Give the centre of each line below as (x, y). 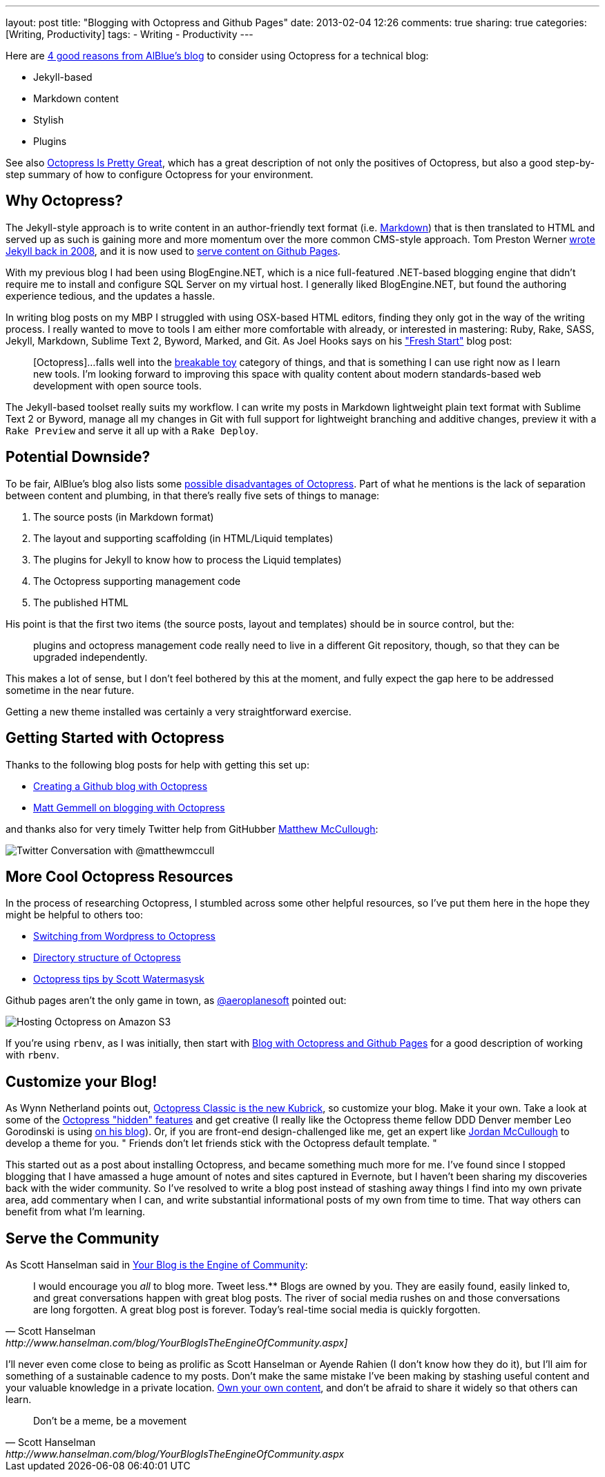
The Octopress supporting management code (137, 581)
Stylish (49, 120)
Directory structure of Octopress (107, 958)
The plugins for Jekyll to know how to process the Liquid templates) (188, 559)
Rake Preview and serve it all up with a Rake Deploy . (132, 430)
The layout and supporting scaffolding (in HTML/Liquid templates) (183, 538)
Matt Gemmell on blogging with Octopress (129, 807)
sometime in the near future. (70, 690)
